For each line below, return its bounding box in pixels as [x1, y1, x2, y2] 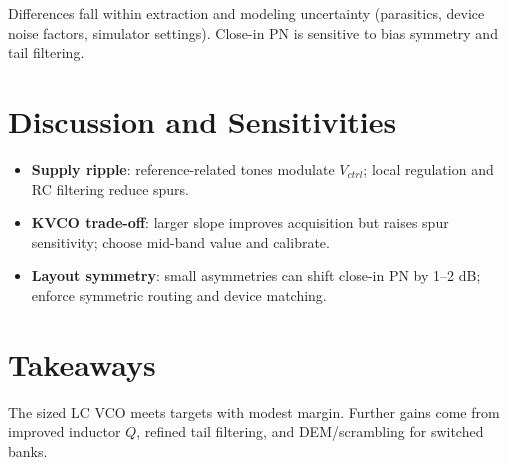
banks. [8, 440, 48, 461]
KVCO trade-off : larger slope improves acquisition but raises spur [31, 212, 449, 233]
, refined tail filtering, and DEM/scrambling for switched [136, 421, 484, 442]
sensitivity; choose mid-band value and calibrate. [31, 231, 330, 252]
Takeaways [8, 343, 156, 384]
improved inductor [8, 421, 121, 442]
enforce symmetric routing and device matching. [31, 284, 327, 305]
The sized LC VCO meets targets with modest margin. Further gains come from [8, 401, 500, 422]
